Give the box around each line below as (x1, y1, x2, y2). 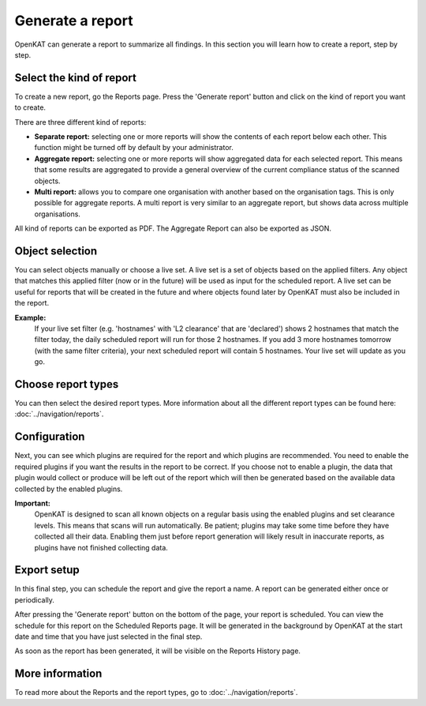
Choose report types (14, 377, 119, 391)
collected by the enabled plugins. (14, 484, 123, 494)
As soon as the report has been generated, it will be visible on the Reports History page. (14, 646, 301, 655)
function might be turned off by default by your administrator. (34, 143, 234, 152)
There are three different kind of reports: (14, 117, 147, 126)
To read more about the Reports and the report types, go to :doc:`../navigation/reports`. (14, 688, 298, 697)
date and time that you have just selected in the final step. (14, 632, 203, 641)
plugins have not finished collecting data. (34, 543, 169, 552)
